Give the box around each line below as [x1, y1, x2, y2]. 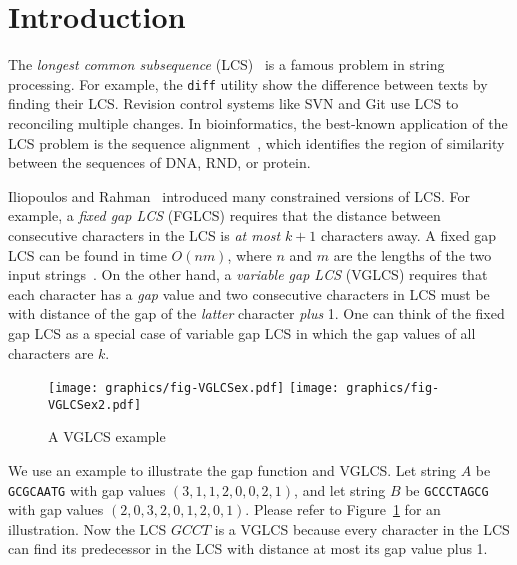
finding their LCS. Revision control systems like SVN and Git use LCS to [8, 93, 459, 114]
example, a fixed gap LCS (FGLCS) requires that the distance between [8, 205, 441, 226]
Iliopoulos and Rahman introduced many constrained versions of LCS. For [8, 185, 470, 206]
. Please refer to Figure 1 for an [245, 499, 441, 520]
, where [227, 244, 272, 265]
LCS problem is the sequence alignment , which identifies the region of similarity [8, 132, 505, 153]
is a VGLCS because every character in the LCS [214, 518, 510, 539]
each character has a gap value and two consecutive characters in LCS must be [8, 283, 490, 304]
